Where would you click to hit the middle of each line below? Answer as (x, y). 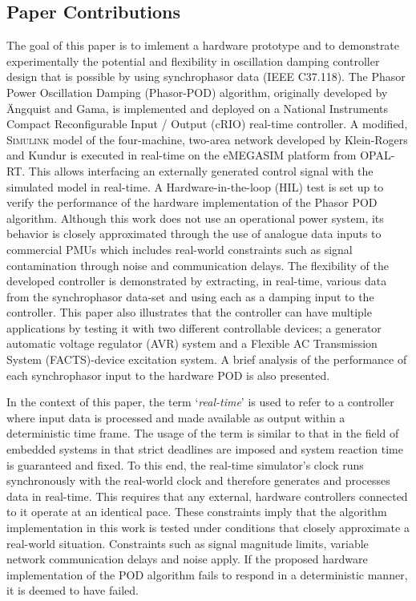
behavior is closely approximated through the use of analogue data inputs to (194, 234)
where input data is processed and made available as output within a (176, 417)
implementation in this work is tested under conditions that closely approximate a (208, 528)
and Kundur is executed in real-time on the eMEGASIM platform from (182, 155)
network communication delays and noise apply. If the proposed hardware (187, 559)
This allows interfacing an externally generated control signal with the (201, 170)
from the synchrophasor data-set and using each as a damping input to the (190, 296)
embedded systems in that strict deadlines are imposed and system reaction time (205, 449)
